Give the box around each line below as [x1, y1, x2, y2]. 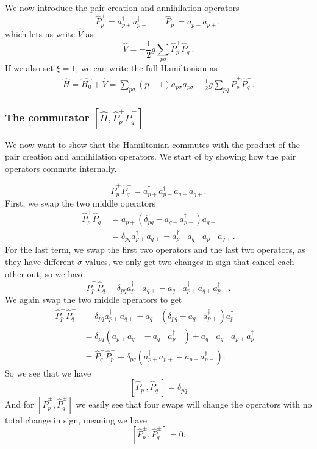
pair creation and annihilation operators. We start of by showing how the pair [5, 150, 296, 163]
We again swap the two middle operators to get [5, 293, 182, 306]
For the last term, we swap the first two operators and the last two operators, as [5, 243, 305, 256]
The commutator [5, 109, 90, 124]
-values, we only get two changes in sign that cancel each [82, 255, 294, 268]
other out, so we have [5, 267, 85, 280]
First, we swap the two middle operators [5, 196, 156, 209]
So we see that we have [5, 366, 91, 379]
